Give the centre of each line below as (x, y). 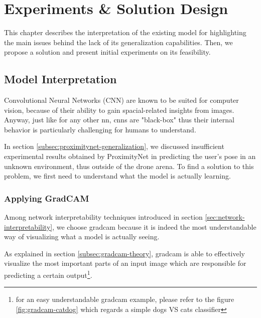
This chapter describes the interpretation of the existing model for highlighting (125, 32)
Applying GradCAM (47, 198)
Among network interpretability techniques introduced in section (103, 217)
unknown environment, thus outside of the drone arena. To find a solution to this (129, 166)
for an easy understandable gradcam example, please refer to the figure (125, 299)
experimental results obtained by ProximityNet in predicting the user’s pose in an (130, 156)
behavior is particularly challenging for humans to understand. (100, 129)
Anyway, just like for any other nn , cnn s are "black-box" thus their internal (119, 120)
